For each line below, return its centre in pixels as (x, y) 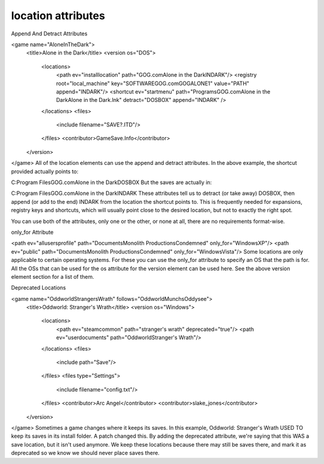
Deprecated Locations (38, 288)
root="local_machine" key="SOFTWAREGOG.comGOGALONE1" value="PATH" (153, 83)
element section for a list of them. (52, 276)
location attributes (58, 16)
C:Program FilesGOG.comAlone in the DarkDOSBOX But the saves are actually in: (112, 182)
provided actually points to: (45, 171)
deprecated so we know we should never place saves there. (85, 453)
